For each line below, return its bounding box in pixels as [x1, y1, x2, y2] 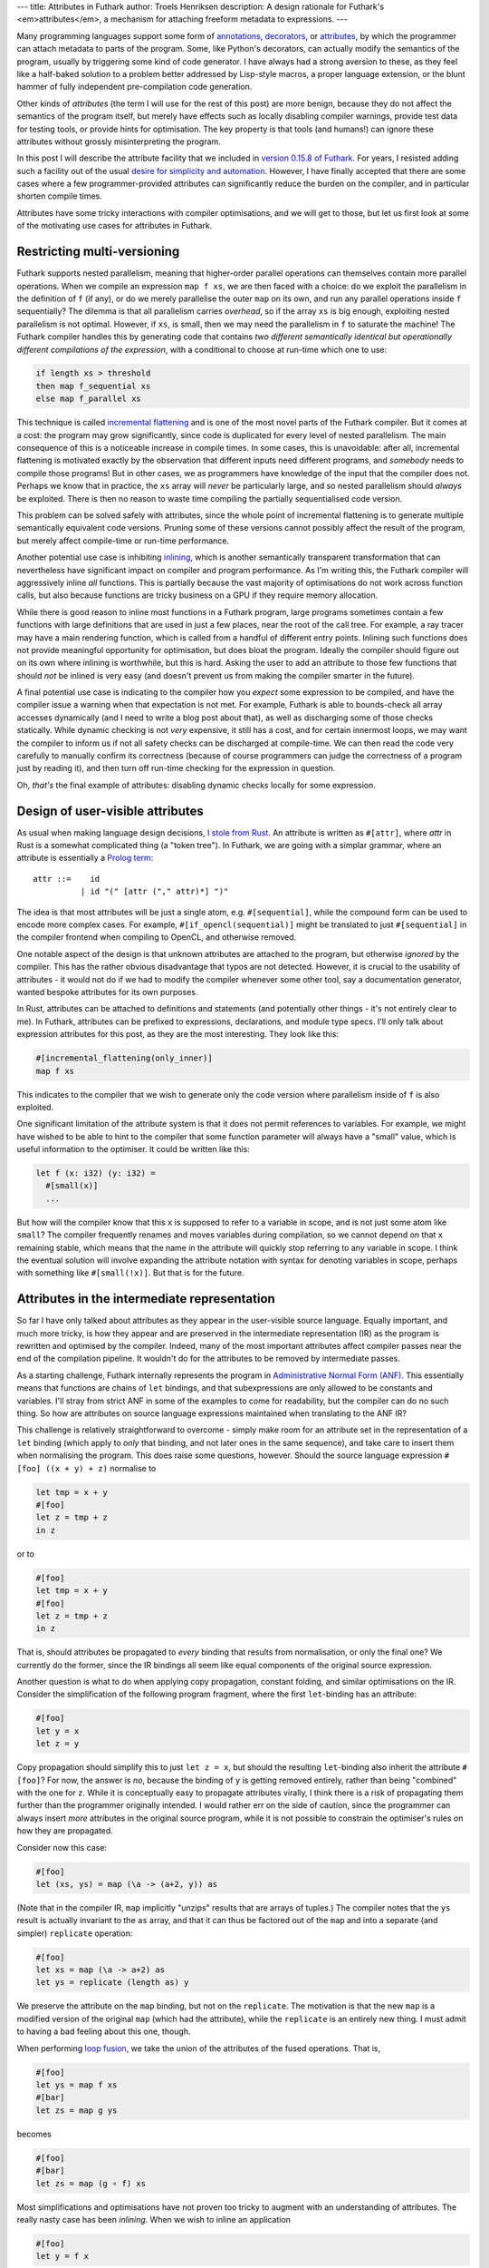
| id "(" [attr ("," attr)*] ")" [80, 886, 229, 897]
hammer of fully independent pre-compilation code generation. [16, 82, 253, 93]
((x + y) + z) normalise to [45, 1462, 157, 1473]
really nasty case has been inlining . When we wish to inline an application [16, 2214, 292, 2224]
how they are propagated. [16, 1825, 113, 1836]
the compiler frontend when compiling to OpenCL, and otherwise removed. [16, 932, 297, 943]
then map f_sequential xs [35, 381, 151, 391]
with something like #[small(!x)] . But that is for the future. [16, 1267, 244, 1278]
